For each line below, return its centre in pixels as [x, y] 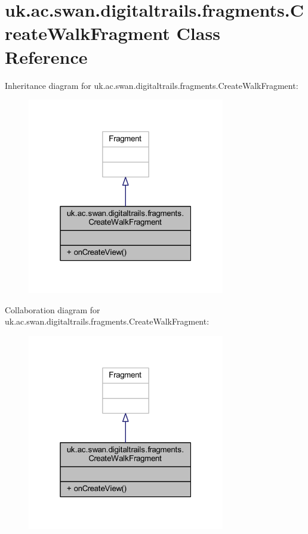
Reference [46, 56]
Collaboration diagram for [53, 309]
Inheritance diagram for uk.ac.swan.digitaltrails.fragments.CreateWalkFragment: [152, 85]
